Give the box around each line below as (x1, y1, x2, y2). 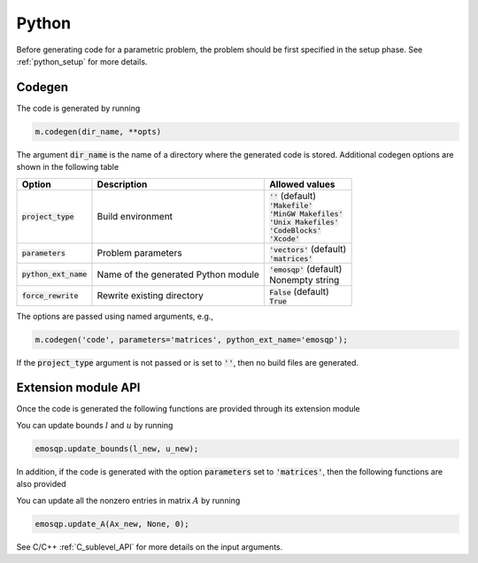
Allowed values (268, 178, 335, 190)
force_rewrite (21, 290, 79, 300)
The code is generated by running (16, 103, 141, 113)
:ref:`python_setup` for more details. (16, 56, 148, 66)
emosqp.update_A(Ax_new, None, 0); (35, 519, 189, 528)
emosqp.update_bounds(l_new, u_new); (35, 443, 199, 453)
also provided (16, 479, 66, 490)
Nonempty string (268, 274, 340, 286)
